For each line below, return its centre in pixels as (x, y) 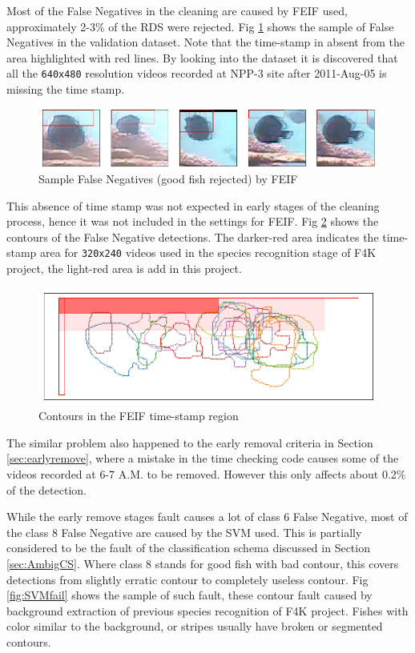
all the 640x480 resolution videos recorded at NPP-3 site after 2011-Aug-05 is (197, 73)
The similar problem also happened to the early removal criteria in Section (190, 442)
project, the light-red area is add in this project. (124, 268)
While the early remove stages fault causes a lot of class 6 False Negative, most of (207, 517)
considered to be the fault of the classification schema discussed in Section (188, 548)
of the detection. (46, 489)
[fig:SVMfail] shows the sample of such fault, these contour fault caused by (189, 595)
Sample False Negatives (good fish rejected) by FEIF (168, 178)
